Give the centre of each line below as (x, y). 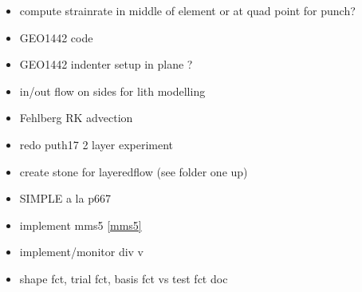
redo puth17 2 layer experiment (96, 144)
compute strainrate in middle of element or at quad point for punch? (187, 10)
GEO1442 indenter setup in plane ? (106, 64)
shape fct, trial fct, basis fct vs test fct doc (124, 278)
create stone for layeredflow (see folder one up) (134, 171)
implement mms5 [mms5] (81, 225)
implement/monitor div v (82, 252)
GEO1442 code (56, 37)
